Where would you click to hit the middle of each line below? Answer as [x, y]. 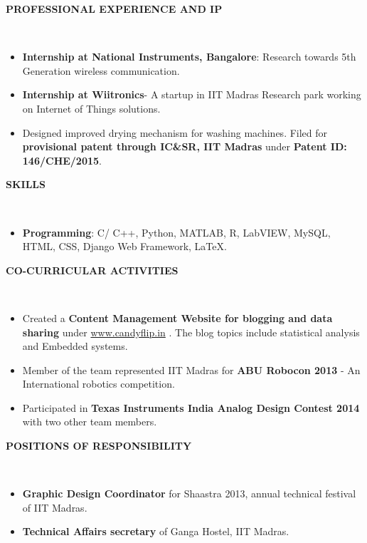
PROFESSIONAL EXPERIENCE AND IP [114, 9]
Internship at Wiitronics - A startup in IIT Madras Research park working [192, 94]
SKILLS [26, 184]
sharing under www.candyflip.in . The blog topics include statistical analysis [191, 332]
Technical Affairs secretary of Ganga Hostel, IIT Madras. [156, 531]
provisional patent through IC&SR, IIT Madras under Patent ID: [185, 146]
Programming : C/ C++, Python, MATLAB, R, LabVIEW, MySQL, [176, 232]
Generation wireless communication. [101, 70]
